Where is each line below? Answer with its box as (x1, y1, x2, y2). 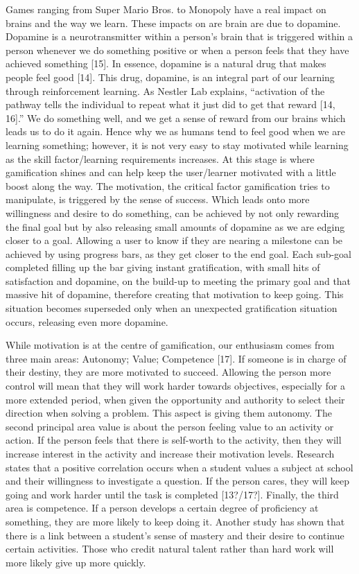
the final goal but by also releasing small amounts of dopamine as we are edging (6, 219, 345, 234)
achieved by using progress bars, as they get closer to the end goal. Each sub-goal (6, 246, 352, 261)
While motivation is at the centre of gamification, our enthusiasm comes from (6, 338, 335, 352)
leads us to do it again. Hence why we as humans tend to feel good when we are (6, 124, 345, 139)
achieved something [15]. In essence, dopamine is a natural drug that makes (6, 56, 326, 71)
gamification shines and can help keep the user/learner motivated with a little (6, 165, 336, 180)
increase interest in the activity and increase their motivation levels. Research (6, 446, 335, 460)
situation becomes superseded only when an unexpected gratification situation (6, 301, 338, 315)
